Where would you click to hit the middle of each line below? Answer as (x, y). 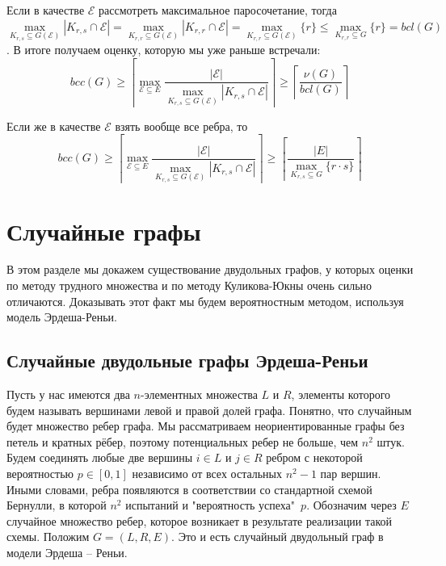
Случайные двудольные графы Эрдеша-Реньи (187, 361)
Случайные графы (104, 231)
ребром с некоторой (314, 457)
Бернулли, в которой (57, 505)
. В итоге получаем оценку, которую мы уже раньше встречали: (164, 50)
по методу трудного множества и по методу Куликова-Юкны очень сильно (189, 285)
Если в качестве (46, 10)
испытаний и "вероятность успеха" (210, 505)
